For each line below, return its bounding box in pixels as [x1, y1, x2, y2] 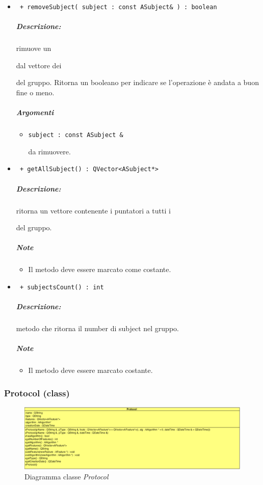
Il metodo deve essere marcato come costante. [28, 264, 171, 275]
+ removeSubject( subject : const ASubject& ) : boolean [19, 4, 217, 11]
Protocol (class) [4, 386, 70, 399]
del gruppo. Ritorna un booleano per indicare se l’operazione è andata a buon [16, 77, 259, 88]
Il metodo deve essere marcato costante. [28, 365, 153, 375]
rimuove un [16, 43, 51, 53]
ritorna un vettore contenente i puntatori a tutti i [16, 205, 171, 215]
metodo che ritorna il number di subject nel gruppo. [16, 323, 179, 334]
